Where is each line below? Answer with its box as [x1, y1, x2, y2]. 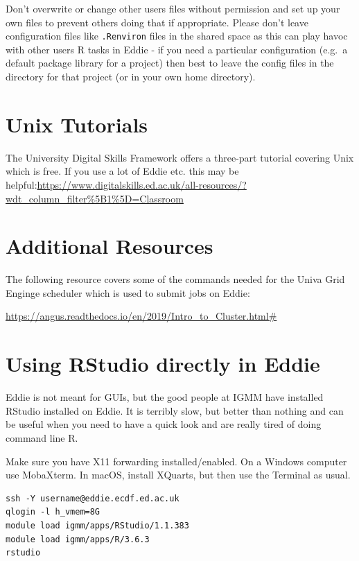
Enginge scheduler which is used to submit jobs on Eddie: [6, 285, 250, 300]
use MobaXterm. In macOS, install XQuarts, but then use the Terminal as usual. [6, 467, 351, 482]
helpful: [6, 177, 37, 191]
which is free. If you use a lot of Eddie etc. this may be [6, 164, 239, 178]
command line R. [6, 430, 78, 445]
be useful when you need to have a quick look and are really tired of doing [6, 417, 322, 431]
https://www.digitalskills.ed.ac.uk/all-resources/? [37, 177, 247, 191]
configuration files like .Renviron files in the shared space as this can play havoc [6, 28, 348, 43]
